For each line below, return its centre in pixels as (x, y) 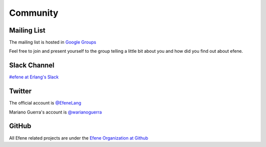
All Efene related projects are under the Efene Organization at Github (79, 138)
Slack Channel (32, 65)
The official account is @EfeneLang (45, 103)
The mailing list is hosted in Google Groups (53, 42)
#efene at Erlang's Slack (34, 77)
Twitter (20, 91)
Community (34, 13)
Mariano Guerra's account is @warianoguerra (55, 112)
